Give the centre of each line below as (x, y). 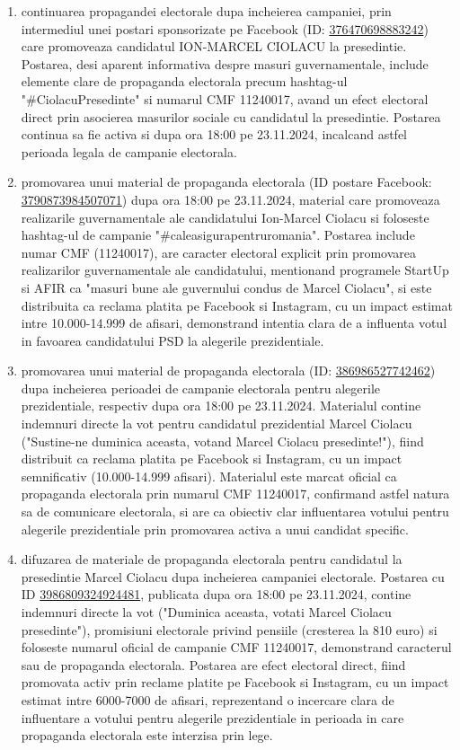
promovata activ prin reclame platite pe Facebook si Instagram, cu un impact (235, 682)
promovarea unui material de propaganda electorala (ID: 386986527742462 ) (228, 371)
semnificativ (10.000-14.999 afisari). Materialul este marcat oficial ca (209, 476)
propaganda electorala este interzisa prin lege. (147, 735)
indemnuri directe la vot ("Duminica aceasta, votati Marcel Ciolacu (206, 612)
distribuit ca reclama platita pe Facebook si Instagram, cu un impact (212, 459)
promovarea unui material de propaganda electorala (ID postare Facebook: (226, 182)
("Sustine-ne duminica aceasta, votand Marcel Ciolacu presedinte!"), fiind (222, 441)
